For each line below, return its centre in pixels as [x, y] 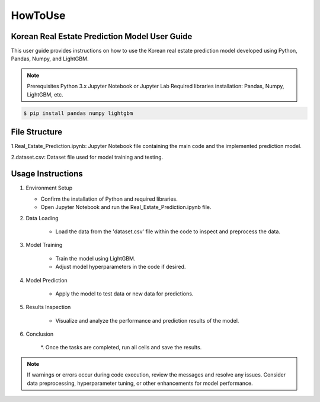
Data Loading [42, 218]
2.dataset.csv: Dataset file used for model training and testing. [87, 157]
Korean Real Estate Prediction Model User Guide [102, 36]
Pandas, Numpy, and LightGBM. [50, 59]
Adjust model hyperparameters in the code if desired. [121, 267]
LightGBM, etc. [45, 94]
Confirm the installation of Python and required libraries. [109, 199]
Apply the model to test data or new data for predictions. [124, 294]
